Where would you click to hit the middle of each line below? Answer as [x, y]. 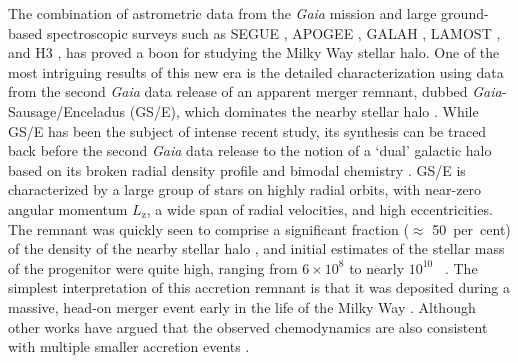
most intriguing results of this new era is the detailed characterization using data [256, 71]
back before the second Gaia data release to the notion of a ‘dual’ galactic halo [250, 150]
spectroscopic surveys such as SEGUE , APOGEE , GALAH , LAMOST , [273, 32]
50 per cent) [471, 228]
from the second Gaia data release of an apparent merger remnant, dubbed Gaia [255, 91]
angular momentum [68, 208]
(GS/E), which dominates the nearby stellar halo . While [304, 110]
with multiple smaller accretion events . [129, 346]
